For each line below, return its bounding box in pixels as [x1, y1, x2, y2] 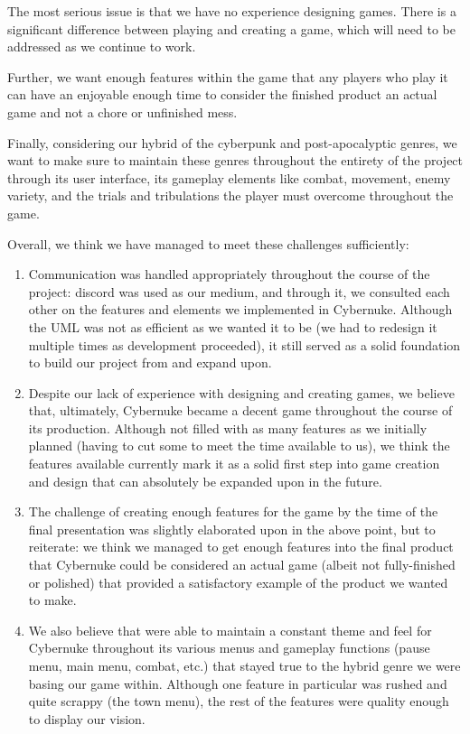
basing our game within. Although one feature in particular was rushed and [28, 674, 447, 692]
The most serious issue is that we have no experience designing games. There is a [7, 2, 456, 20]
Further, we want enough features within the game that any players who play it [7, 67, 448, 86]
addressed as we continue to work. [7, 37, 196, 56]
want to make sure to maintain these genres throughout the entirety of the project [7, 151, 464, 170]
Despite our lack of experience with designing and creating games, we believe [28, 383, 455, 402]
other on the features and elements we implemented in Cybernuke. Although [28, 300, 453, 319]
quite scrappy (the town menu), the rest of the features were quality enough [28, 692, 449, 711]
